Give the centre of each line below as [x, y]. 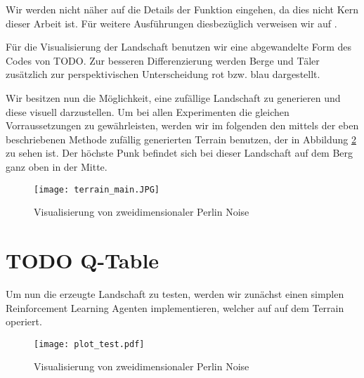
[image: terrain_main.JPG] [97, 189]
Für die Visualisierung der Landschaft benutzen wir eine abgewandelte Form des [178, 47]
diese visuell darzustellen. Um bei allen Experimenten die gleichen [148, 111]
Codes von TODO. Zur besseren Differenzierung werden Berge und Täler [163, 60]
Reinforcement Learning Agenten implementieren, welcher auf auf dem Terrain [175, 307]
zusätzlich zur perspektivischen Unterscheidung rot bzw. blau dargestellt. [163, 74]
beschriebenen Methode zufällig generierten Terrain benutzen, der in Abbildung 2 [181, 139]
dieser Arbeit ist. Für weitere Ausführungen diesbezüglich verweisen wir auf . [171, 23]
